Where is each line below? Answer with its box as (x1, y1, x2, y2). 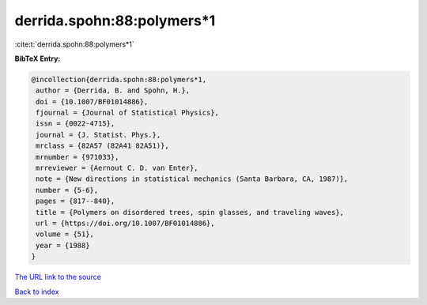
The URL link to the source (14, 273, 102, 282)
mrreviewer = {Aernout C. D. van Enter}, (36, 164, 198, 173)
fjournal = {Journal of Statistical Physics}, (36, 108, 219, 118)
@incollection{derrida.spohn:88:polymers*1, (31, 75, 207, 84)
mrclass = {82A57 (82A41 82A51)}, (36, 141, 169, 150)
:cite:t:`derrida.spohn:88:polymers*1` (14, 40, 134, 49)
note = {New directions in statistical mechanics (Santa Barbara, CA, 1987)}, (36, 175, 349, 183)
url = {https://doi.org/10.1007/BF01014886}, (36, 219, 215, 228)
